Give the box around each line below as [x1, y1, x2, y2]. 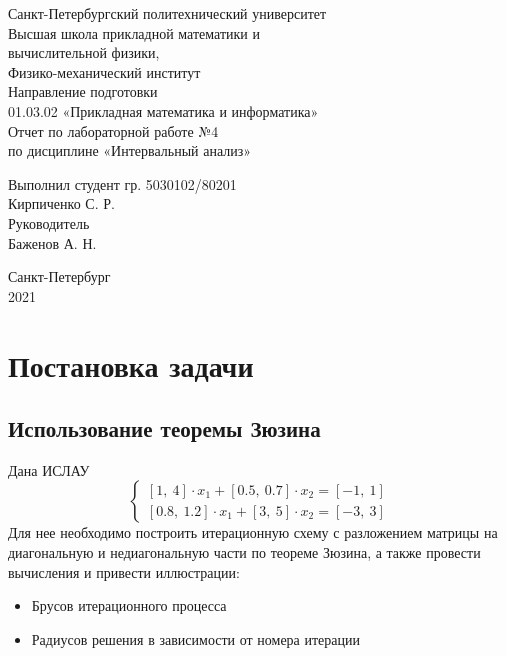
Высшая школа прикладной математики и [8, 22, 260, 43]
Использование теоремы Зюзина [8, 413, 321, 444]
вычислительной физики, [8, 42, 160, 63]
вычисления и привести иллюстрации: [8, 561, 240, 582]
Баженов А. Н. [8, 232, 97, 253]
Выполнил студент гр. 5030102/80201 [8, 173, 237, 194]
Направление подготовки [8, 81, 158, 102]
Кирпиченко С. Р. [8, 193, 115, 214]
